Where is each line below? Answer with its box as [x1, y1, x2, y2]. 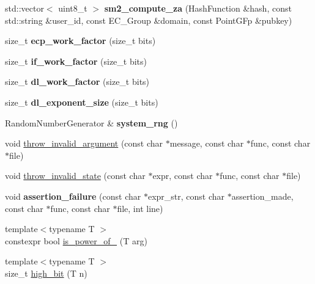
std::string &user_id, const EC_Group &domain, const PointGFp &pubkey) [5, 13, 292, 26]
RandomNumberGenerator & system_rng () [5, 116, 178, 129]
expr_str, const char [147, 189, 225, 202]
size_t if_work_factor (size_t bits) [5, 54, 147, 67]
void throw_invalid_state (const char [5, 169, 146, 182]
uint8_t [58, 2, 87, 14]
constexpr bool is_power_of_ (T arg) [5, 234, 147, 247]
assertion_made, [231, 189, 294, 202]
